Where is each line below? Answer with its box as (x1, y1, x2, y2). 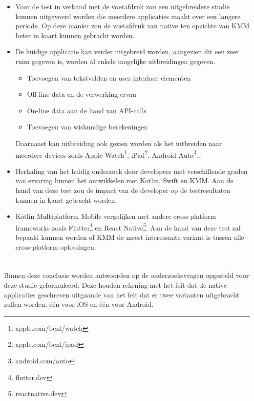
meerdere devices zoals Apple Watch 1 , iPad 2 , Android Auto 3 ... (15, 148, 202, 160)
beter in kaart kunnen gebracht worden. (15, 30, 135, 40)
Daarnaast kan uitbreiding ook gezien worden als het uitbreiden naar (15, 138, 222, 148)
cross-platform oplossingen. (15, 241, 96, 252)
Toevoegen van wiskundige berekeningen (27, 122, 148, 132)
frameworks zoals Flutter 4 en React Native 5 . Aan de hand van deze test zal (15, 221, 241, 232)
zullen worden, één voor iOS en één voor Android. (4, 299, 153, 309)
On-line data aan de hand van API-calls (27, 105, 147, 115)
